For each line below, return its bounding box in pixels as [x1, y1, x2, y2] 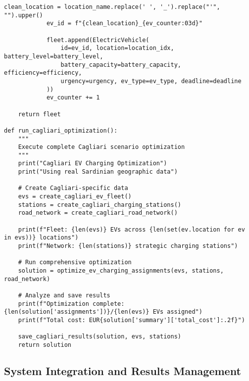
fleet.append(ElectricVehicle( [46, 36, 149, 44]
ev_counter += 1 [46, 94, 100, 101]
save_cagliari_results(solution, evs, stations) [18, 333, 181, 340]
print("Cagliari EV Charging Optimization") [18, 160, 167, 167]
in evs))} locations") [4, 234, 79, 241]
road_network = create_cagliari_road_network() [18, 209, 178, 217]
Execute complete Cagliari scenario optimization [18, 143, 185, 151]
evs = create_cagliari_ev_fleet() [18, 193, 132, 200]
